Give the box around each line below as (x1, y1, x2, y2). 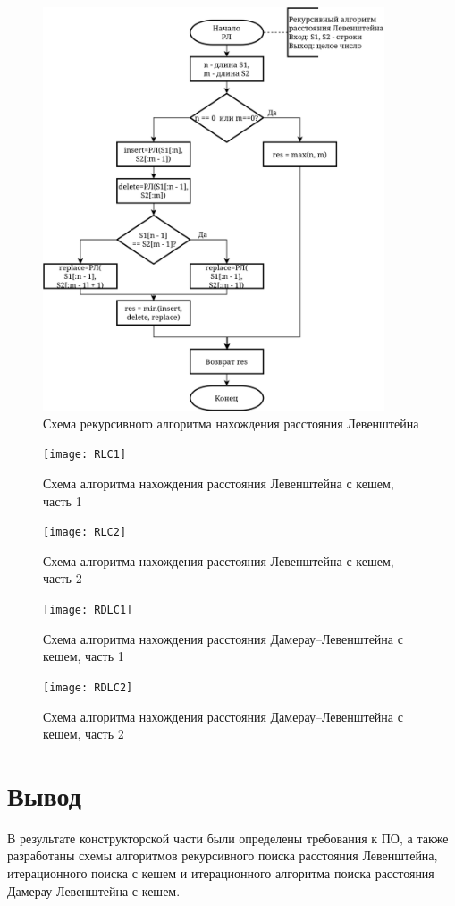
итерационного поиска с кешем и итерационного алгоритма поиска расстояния (7, 864, 434, 883)
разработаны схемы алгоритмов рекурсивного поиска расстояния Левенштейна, (7, 846, 438, 865)
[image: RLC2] (43, 526, 127, 539)
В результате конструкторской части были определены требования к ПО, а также (7, 828, 449, 847)
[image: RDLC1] (43, 604, 133, 617)
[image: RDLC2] (43, 681, 133, 694)
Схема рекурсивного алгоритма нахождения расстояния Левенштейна (43, 413, 419, 432)
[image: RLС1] (43, 448, 127, 461)
